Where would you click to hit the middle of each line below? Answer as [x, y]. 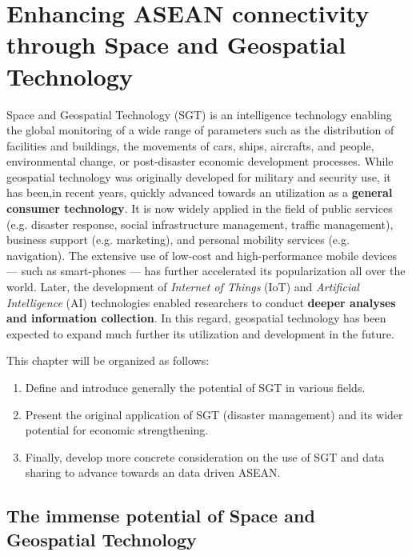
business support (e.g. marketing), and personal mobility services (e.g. [178, 240]
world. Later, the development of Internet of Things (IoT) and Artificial [183, 287]
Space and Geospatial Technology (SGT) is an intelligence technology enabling [199, 114]
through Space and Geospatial [176, 44]
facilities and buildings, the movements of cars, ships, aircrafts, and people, [190, 145]
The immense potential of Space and [161, 516]
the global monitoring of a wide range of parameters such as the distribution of [200, 130]
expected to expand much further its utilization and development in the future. [200, 333]
